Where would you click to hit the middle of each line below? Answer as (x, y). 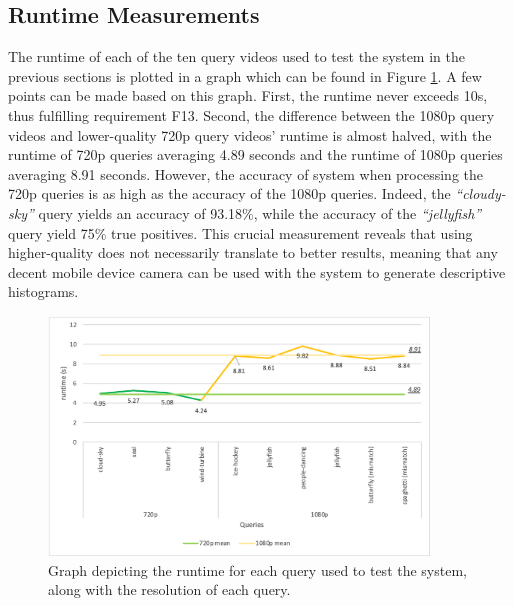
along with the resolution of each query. (169, 589)
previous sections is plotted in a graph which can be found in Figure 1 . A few (245, 75)
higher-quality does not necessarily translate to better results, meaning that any (253, 252)
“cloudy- (480, 193)
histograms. (43, 291)
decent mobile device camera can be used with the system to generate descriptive (257, 271)
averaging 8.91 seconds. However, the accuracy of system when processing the (245, 173)
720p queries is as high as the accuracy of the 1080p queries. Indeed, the (229, 193)
